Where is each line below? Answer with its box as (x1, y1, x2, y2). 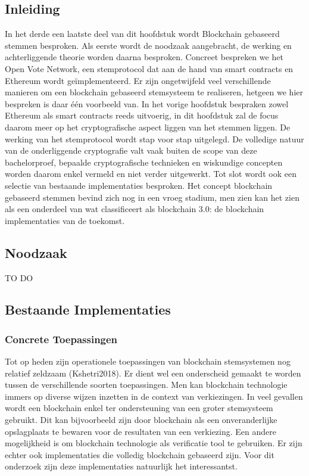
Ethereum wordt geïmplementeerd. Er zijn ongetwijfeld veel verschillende (5, 74, 271, 86)
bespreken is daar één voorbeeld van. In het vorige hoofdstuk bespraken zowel (5, 97, 289, 110)
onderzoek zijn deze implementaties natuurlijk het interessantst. (5, 460, 238, 472)
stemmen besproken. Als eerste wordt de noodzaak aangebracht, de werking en (5, 39, 292, 51)
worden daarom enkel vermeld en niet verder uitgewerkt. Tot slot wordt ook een (5, 167, 296, 180)
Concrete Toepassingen (5, 331, 118, 346)
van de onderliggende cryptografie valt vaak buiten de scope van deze (5, 144, 257, 157)
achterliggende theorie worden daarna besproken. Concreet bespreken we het (5, 51, 283, 63)
